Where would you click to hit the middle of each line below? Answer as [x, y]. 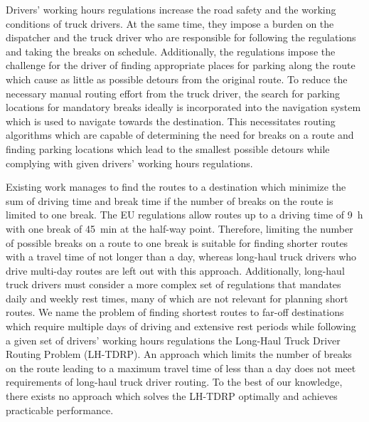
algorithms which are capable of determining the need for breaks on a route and [180, 135]
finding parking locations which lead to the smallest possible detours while [168, 148]
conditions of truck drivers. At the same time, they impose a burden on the [170, 23]
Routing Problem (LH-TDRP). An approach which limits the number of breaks [179, 354]
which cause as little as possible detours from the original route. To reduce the [177, 79]
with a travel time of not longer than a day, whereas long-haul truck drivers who [181, 257]
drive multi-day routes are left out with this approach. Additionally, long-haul [175, 270]
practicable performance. [60, 410]
